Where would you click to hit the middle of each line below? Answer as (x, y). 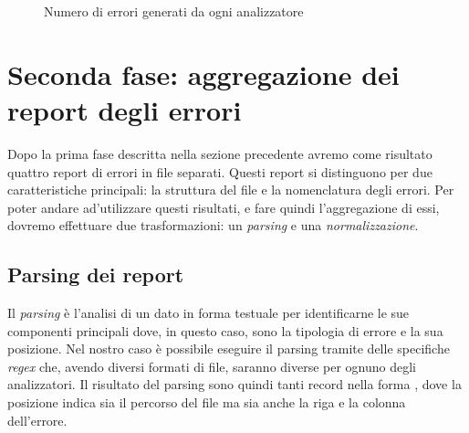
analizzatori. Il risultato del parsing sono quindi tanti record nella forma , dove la (234, 384)
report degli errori (125, 109)
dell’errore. (37, 420)
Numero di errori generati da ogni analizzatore (174, 11)
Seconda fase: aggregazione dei (203, 74)
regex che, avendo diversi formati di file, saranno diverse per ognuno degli (212, 366)
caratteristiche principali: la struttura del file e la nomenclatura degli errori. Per (231, 190)
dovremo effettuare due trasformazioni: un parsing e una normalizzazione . (213, 225)
